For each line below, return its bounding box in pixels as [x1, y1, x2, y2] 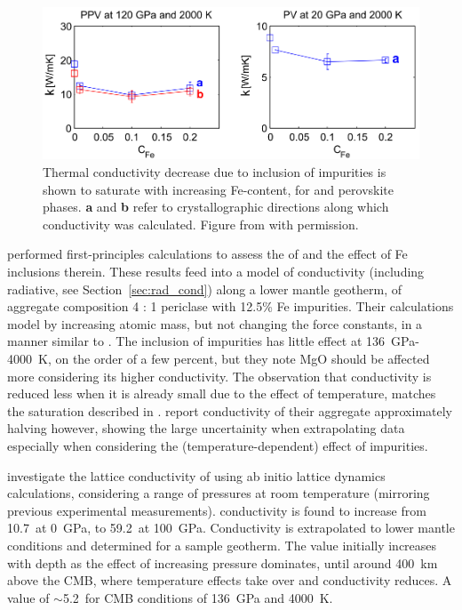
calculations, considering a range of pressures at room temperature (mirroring [7, 484, 430, 502]
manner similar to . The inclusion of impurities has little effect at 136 [7, 332, 386, 350]
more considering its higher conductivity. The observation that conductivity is [7, 366, 432, 385]
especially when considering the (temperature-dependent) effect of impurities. [7, 436, 428, 454]
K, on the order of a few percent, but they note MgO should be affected [37, 349, 430, 367]
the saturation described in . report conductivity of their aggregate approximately [7, 401, 452, 420]
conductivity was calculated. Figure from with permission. [43, 214, 359, 233]
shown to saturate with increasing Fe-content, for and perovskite [43, 180, 394, 198]
